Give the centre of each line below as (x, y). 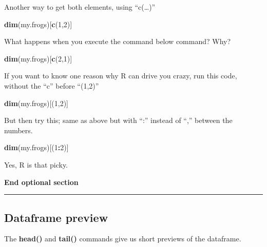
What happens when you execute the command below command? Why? (118, 41)
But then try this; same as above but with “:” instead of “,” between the (118, 120)
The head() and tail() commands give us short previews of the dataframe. (123, 239)
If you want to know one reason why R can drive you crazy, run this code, (121, 76)
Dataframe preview (56, 217)
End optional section (41, 182)
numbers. (18, 130)
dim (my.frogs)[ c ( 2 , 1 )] (38, 58)
